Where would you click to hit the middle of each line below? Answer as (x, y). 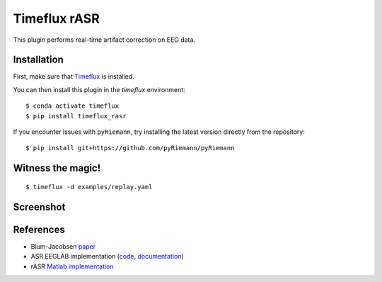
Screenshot (39, 207)
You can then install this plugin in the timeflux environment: (99, 89)
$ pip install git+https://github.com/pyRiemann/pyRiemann (130, 148)
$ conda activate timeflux (73, 106)
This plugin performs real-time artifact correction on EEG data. (104, 40)
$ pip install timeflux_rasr (76, 116)
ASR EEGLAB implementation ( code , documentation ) (107, 256)
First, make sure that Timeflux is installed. (74, 77)
